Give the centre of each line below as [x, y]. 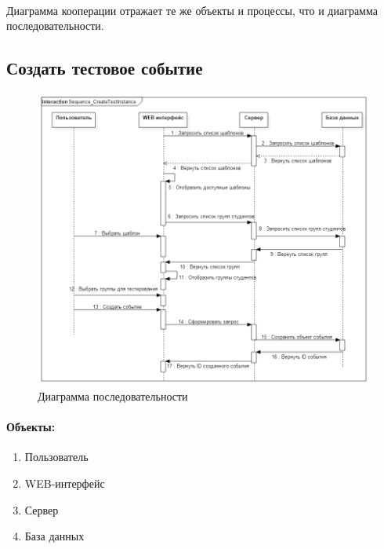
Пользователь [56, 457]
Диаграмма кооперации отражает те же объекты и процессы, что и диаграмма [192, 10]
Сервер [42, 509]
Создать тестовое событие [105, 68]
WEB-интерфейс [65, 483]
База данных [54, 536]
